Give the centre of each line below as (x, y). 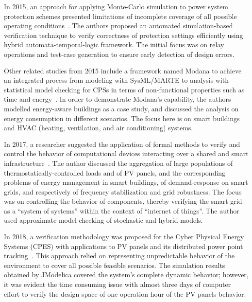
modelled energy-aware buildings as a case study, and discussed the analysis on (121, 108)
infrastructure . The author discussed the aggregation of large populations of (118, 163)
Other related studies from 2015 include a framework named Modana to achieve (123, 70)
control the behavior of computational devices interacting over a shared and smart (126, 153)
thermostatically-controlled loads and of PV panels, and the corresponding (115, 172)
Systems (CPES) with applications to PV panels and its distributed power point (124, 246)
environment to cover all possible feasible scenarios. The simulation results (115, 265)
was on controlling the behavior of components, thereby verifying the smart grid (123, 201)
